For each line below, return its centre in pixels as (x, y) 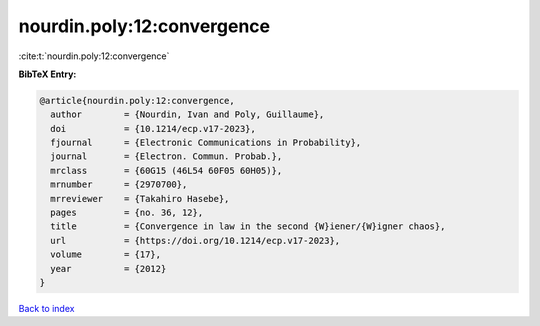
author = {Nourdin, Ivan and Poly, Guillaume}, (187, 114)
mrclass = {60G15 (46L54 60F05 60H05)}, (166, 170)
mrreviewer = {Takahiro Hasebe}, (140, 198)
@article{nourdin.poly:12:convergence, (137, 100)
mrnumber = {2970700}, (119, 184)
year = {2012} (108, 268)
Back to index (46, 308)
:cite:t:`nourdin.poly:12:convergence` (94, 56)
